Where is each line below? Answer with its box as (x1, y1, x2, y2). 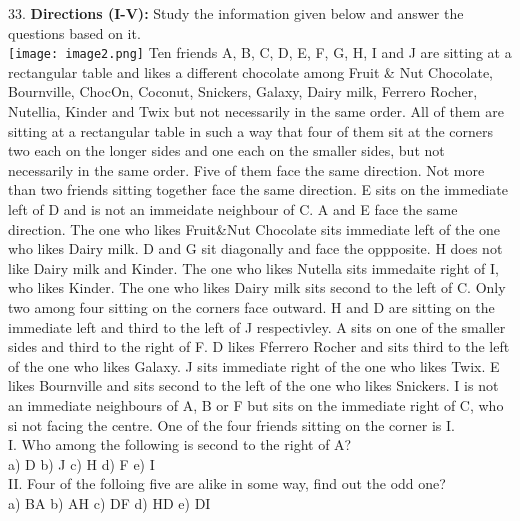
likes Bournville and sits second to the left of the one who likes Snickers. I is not (8, 375, 499, 396)
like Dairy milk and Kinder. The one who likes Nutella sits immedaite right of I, (8, 257, 499, 278)
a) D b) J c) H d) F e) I (8, 453, 155, 474)
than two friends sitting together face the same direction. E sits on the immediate (8, 179, 508, 200)
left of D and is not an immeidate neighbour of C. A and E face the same (8, 199, 458, 219)
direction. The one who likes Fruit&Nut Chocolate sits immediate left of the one (8, 218, 501, 239)
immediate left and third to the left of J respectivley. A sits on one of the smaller (8, 316, 506, 337)
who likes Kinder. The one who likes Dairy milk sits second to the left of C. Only (8, 277, 506, 298)
